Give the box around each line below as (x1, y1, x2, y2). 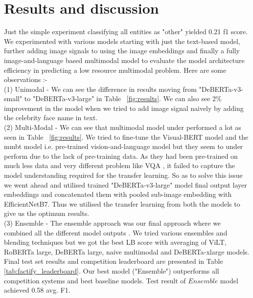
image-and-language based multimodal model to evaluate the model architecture (4, 55, 245, 65)
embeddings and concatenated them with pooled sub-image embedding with (4, 189, 232, 199)
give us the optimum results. (4, 208, 90, 218)
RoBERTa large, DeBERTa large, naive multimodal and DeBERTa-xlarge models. (4, 246, 250, 256)
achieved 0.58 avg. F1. (4, 285, 70, 295)
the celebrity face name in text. (4, 112, 98, 123)
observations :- (4, 74, 47, 85)
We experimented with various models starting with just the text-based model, (4, 36, 240, 46)
